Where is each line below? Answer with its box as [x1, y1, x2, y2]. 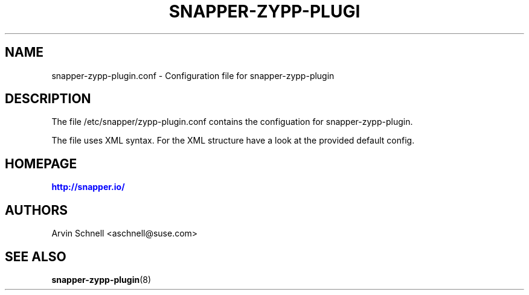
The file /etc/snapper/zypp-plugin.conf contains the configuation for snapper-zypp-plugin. [51, 116, 413, 127]
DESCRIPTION [5, 91, 91, 107]
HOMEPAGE [5, 156, 77, 171]
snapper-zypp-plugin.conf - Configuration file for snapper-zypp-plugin [51, 70, 335, 81]
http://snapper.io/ [51, 182, 125, 192]
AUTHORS [5, 202, 68, 218]
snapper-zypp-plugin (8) [51, 274, 152, 285]
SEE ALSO [5, 249, 66, 264]
